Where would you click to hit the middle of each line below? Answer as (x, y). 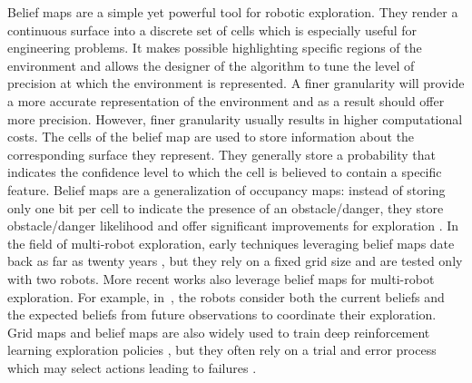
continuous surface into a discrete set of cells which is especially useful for (212, 29)
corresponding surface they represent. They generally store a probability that (221, 154)
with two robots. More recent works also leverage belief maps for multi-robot (221, 278)
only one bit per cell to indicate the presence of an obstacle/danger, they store (226, 207)
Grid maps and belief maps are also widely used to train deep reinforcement (219, 332)
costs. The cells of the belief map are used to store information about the (211, 137)
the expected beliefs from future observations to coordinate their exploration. (222, 314)
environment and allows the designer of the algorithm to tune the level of (211, 65)
